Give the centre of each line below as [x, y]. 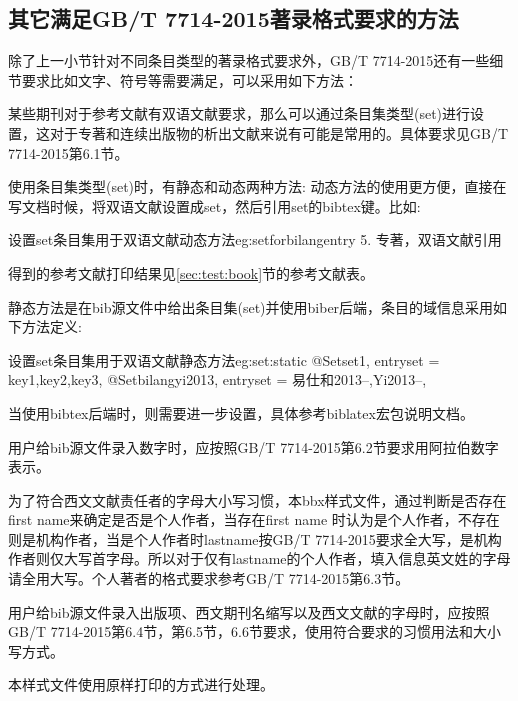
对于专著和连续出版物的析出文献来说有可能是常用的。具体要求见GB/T [279, 132]
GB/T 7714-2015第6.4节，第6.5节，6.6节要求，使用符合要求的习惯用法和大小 [255, 631]
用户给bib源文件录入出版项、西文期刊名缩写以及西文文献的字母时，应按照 [249, 611]
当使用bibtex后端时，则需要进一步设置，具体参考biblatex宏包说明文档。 [241, 412]
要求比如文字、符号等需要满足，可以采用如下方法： [189, 79]
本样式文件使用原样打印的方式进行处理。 [141, 684]
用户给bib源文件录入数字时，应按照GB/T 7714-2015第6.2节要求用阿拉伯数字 [253, 446]
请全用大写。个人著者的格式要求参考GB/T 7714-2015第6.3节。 [209, 578]
